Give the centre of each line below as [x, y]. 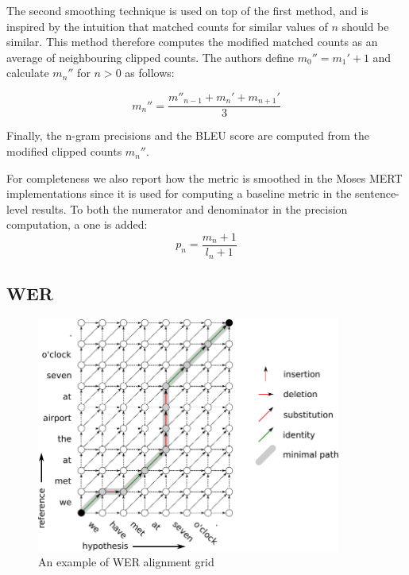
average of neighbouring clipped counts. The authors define [150, 57]
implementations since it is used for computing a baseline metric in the [179, 193]
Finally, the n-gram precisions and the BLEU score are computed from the [188, 135]
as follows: [150, 73]
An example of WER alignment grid [126, 562]
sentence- [377, 193]
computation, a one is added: [77, 224]
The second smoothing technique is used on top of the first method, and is [187, 10]
